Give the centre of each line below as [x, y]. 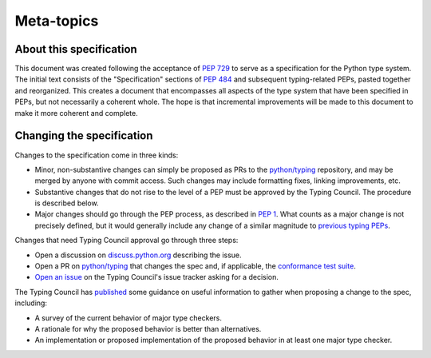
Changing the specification [84, 136]
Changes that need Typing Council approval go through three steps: [127, 241]
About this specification [76, 49]
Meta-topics [57, 21]
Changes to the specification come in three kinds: [97, 155]
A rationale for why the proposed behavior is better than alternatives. [148, 329]
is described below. [67, 203]
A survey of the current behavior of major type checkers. [129, 318]
